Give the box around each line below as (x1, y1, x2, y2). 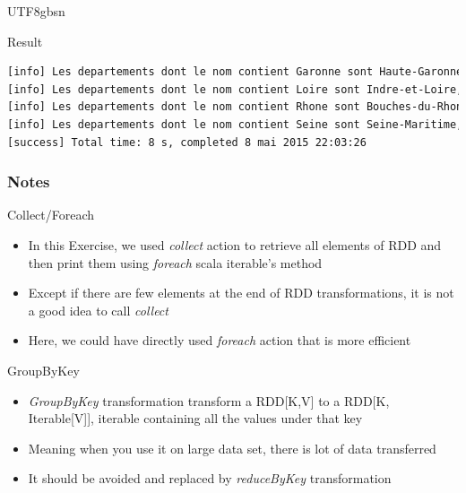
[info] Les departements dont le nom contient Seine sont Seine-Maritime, (7, 117, 463, 131)
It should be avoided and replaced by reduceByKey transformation (28, 469, 392, 488)
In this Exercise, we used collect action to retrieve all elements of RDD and (28, 235, 442, 254)
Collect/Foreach (7, 205, 95, 224)
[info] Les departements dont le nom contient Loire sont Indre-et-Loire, (7, 82, 463, 96)
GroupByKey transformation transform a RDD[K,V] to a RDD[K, (28, 391, 390, 410)
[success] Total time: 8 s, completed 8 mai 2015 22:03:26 (7, 135, 367, 149)
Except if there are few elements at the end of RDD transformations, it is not (28, 283, 454, 302)
